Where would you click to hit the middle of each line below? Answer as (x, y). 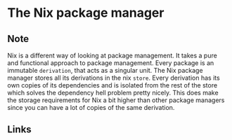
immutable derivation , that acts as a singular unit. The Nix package (105, 70)
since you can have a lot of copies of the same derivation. (91, 107)
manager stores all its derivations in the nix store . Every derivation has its (114, 78)
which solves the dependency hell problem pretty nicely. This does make (113, 93)
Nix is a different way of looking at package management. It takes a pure (112, 55)
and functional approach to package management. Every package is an (111, 63)
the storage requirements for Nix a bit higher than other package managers (116, 100)
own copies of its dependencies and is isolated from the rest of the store (112, 85)
